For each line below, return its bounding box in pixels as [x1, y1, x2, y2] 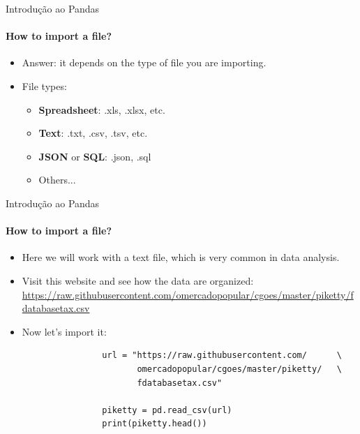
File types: [22, 78, 67, 93]
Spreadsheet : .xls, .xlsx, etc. [38, 102, 165, 117]
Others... [38, 172, 76, 187]
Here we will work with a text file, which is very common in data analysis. [22, 250, 340, 264]
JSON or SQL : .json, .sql [38, 149, 151, 163]
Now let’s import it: [22, 324, 107, 338]
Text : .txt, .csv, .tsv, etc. [38, 126, 148, 140]
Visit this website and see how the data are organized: [22, 273, 254, 287]
